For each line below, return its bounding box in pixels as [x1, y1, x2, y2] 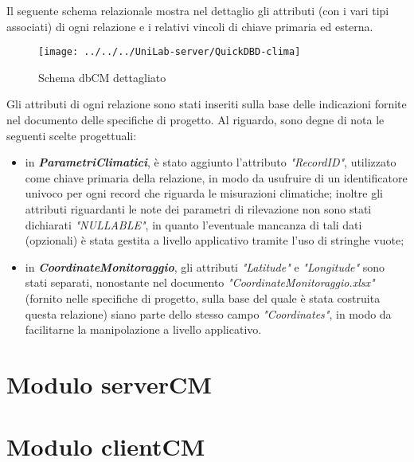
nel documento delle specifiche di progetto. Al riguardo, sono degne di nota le [6, 112, 385, 128]
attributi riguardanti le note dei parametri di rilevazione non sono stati [25, 201, 372, 217]
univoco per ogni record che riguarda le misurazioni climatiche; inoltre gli [25, 185, 383, 202]
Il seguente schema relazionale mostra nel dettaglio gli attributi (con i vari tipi [6, 2, 389, 18]
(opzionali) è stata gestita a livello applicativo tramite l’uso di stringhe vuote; [25, 232, 404, 249]
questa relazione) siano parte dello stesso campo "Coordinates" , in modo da [25, 305, 392, 322]
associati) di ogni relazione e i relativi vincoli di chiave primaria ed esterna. [6, 18, 373, 34]
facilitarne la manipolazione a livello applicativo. [25, 321, 262, 338]
